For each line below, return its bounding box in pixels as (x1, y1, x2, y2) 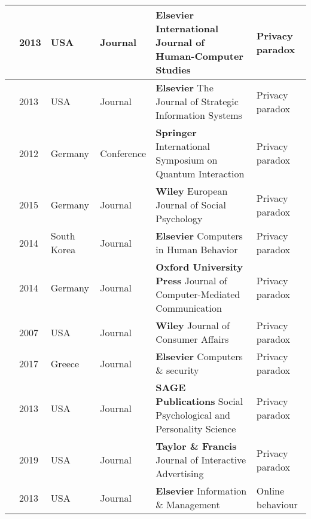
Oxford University (155, 260, 243, 274)
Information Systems (155, 108, 242, 122)
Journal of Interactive (155, 453, 246, 466)
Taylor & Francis (155, 439, 237, 453)
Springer (155, 125, 197, 139)
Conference (100, 146, 147, 160)
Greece (50, 356, 80, 370)
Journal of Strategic (155, 94, 239, 108)
